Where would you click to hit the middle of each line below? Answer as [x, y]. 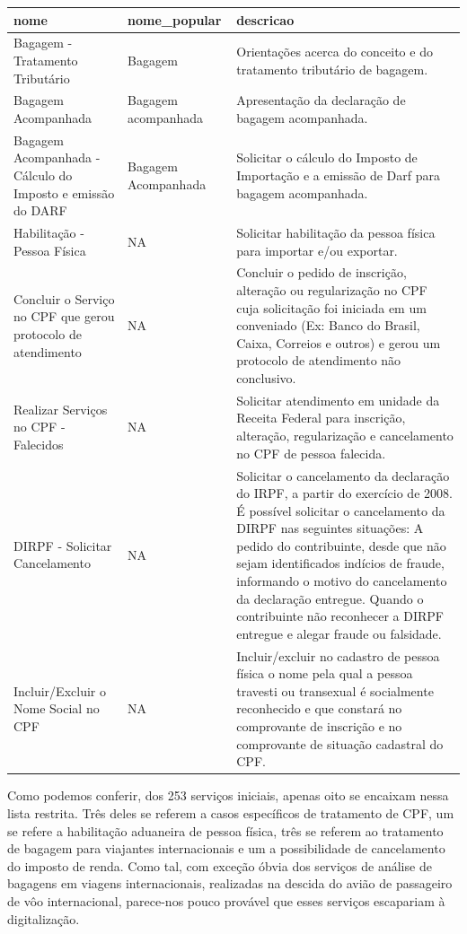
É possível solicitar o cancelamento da [341, 510]
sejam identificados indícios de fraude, [340, 563]
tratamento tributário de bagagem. [332, 69]
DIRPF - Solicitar [63, 545]
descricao [265, 19]
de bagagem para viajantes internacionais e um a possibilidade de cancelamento [226, 848]
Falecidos [39, 444]
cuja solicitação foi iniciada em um [331, 307]
